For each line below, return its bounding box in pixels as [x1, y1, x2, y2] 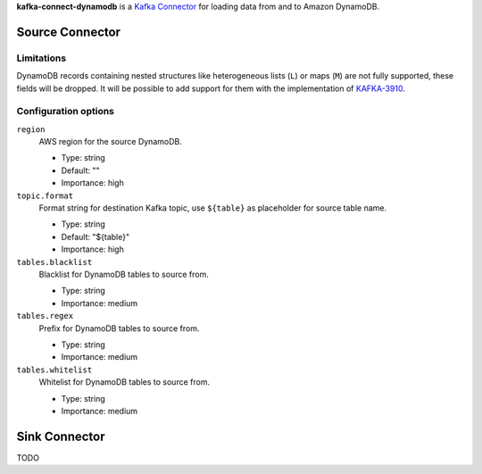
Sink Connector [16, 428, 106, 444]
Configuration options [16, 105, 115, 118]
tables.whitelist [16, 364, 93, 375]
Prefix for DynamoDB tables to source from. [38, 322, 200, 334]
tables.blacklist [16, 257, 93, 267]
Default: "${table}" [61, 231, 129, 242]
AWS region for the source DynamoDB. [38, 137, 182, 147]
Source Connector [16, 24, 120, 39]
